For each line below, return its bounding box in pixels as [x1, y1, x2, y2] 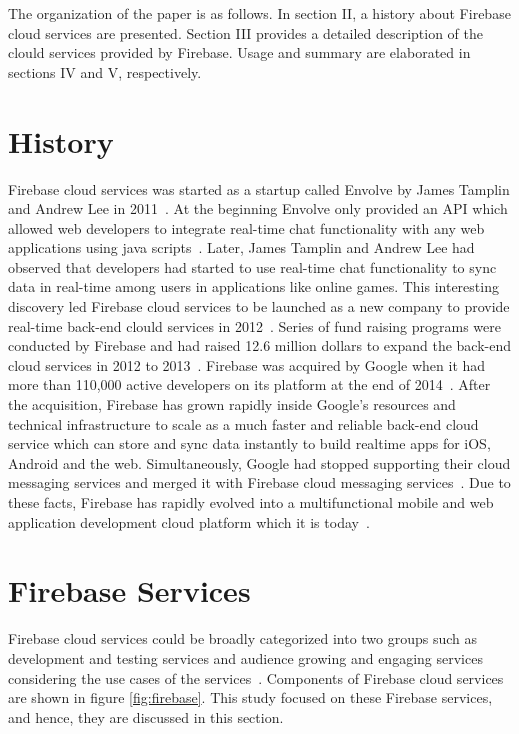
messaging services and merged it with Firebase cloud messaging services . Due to [8, 472, 511, 493]
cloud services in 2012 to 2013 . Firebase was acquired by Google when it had [8, 354, 486, 375]
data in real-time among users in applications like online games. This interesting [8, 276, 499, 297]
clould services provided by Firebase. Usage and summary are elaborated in [8, 42, 471, 63]
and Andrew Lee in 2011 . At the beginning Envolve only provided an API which [8, 198, 508, 219]
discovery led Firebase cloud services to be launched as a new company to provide [8, 296, 510, 317]
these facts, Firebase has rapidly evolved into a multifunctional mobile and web [8, 492, 494, 512]
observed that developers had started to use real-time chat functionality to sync [8, 256, 497, 277]
